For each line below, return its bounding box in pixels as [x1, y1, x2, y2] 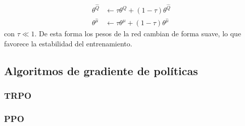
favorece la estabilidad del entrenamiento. [4, 38, 132, 48]
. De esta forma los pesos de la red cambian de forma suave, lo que [34, 28, 241, 39]
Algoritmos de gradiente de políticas [4, 62, 198, 78]
